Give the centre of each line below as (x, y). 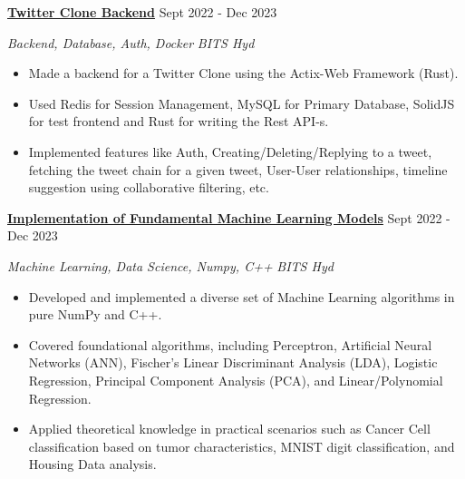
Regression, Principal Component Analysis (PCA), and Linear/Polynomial (236, 380)
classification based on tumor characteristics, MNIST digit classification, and (242, 446)
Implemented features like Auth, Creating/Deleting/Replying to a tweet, (230, 151)
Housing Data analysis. (92, 464)
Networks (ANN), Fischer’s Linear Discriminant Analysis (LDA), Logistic (233, 362)
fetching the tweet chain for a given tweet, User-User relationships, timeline (238, 169)
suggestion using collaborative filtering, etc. (149, 187)
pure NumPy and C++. (95, 314)
